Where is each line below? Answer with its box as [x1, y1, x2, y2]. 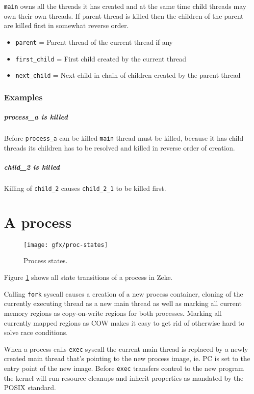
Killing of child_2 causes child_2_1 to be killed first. [4, 183, 166, 193]
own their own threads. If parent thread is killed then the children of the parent [4, 10, 244, 21]
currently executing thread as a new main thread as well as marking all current [4, 298, 242, 308]
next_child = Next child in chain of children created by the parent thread [15, 70, 241, 80]
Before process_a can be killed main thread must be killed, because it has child [4, 133, 244, 143]
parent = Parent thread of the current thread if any [15, 36, 173, 47]
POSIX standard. [4, 382, 56, 393]
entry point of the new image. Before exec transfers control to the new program [4, 363, 244, 373]
